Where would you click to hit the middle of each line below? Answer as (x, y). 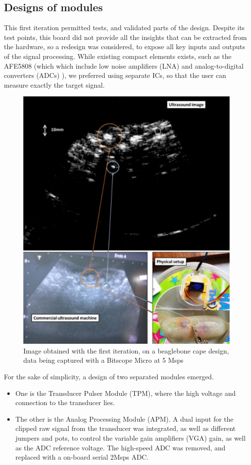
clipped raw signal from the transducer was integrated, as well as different (125, 428)
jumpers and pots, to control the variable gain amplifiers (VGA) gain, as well (130, 437)
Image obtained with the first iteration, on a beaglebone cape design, (126, 350)
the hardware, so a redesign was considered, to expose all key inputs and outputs (125, 46)
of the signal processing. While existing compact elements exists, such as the (118, 56)
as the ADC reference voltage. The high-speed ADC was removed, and (120, 447)
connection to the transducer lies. (65, 402)
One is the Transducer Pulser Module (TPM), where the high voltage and (125, 393)
